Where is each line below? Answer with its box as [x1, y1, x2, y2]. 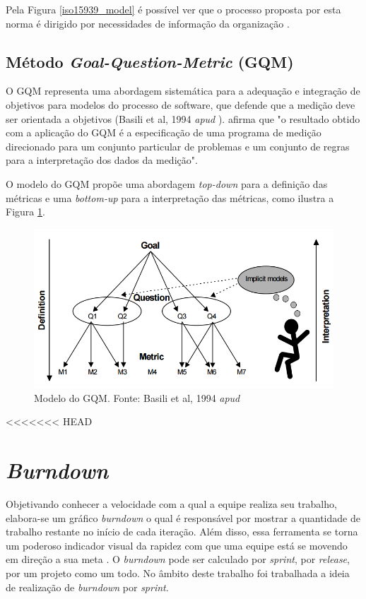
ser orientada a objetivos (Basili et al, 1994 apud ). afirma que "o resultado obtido [6, 111, 360, 126]
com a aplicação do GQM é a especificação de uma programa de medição [6, 125, 321, 140]
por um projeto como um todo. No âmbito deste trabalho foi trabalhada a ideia [6, 565, 350, 580]
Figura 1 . [6, 204, 45, 219]
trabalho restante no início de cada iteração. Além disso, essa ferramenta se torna [6, 524, 358, 539]
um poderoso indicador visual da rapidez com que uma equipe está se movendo [6, 538, 348, 552]
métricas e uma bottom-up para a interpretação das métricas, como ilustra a [6, 190, 334, 205]
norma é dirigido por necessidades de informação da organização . [6, 16, 290, 30]
